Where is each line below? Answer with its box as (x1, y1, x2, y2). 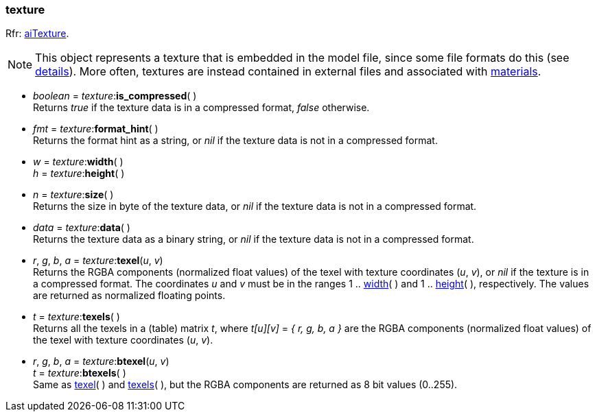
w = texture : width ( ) (33, 156, 124, 168)
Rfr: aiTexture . (5, 27, 69, 40)
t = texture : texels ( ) (33, 311, 120, 323)
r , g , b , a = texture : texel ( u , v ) (33, 254, 163, 267)
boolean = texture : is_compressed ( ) (33, 90, 197, 102)
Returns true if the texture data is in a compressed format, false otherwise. (33, 102, 370, 114)
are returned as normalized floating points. (33, 289, 226, 302)
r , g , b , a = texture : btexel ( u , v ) (33, 355, 169, 368)
